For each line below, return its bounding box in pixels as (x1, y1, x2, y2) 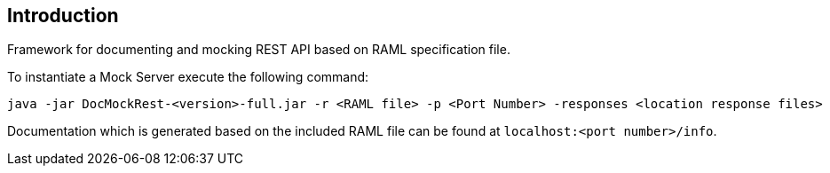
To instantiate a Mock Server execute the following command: (7, 69, 369, 85)
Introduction (7, 4, 119, 27)
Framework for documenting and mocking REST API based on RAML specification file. (7, 42, 510, 58)
